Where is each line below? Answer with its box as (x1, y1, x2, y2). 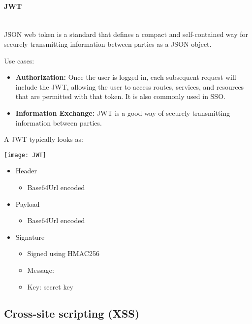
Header (15, 165, 37, 176)
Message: (27, 264, 54, 275)
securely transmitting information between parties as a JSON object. (4, 38, 212, 49)
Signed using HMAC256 (27, 248, 99, 259)
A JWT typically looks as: (4, 134, 83, 144)
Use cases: (4, 55, 34, 65)
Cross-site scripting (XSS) (4, 305, 140, 321)
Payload (15, 198, 40, 209)
